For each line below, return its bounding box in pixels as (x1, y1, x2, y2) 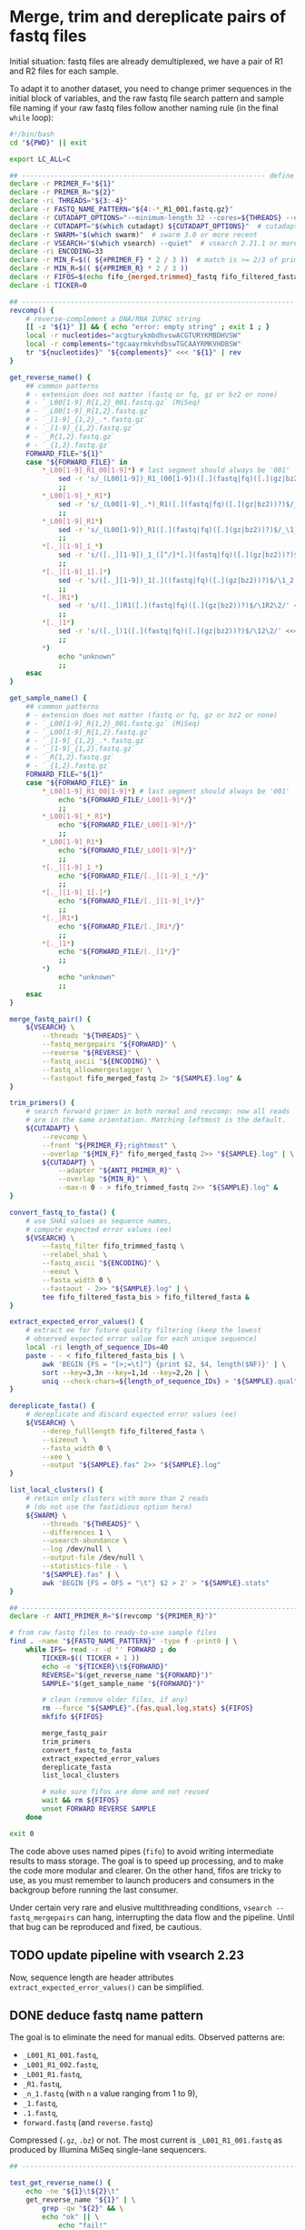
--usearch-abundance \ (42, 1536, 128, 1545)
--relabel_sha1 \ (42, 1251, 107, 1260)
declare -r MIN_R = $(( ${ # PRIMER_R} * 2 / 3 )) (9, 264, 189, 274)
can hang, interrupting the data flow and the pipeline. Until (76, 1912, 295, 1923)
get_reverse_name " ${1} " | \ (25, 2195, 136, 2205)
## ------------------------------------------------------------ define (9, 171, 295, 180)
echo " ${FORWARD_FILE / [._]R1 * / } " (57, 921, 184, 931)
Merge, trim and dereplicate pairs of (9, 6, 287, 27)
